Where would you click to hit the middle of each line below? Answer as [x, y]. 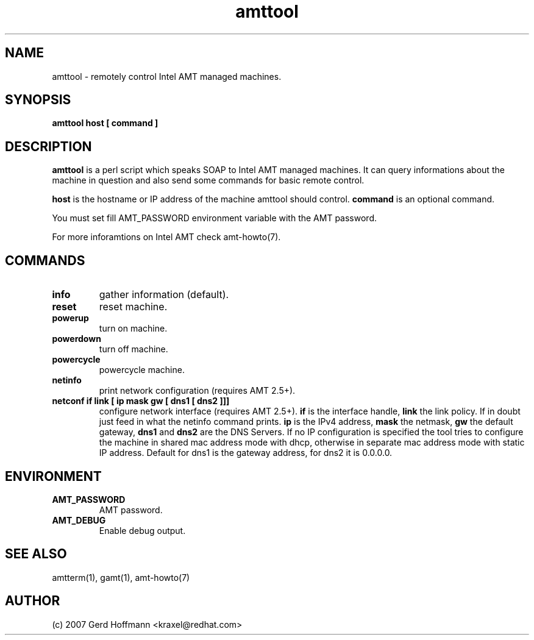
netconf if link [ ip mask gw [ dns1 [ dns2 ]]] [141, 401]
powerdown [77, 339]
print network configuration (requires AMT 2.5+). [197, 391]
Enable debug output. [142, 530]
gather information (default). [164, 295]
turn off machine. [133, 349]
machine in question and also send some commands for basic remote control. [208, 180]
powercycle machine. [142, 370]
